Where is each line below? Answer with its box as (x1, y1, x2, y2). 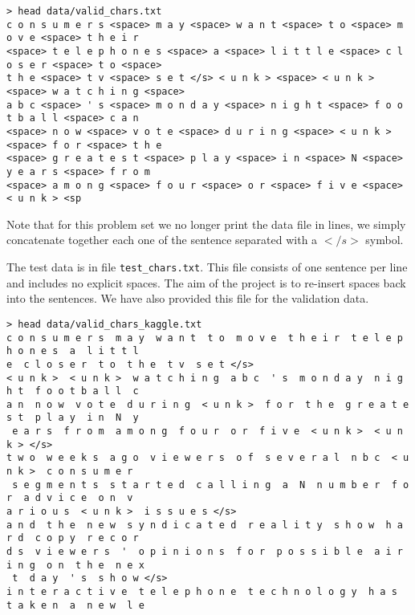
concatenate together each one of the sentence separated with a (6, 231, 318, 248)
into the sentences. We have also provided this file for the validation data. (6, 290, 369, 307)
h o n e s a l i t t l (6, 345, 139, 357)
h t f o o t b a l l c (6, 385, 139, 397)
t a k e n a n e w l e (6, 599, 144, 611)
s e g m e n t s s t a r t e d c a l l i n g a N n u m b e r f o (12, 479, 409, 491)
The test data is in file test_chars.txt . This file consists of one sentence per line (6, 259, 408, 275)
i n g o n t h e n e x (6, 559, 144, 571)
